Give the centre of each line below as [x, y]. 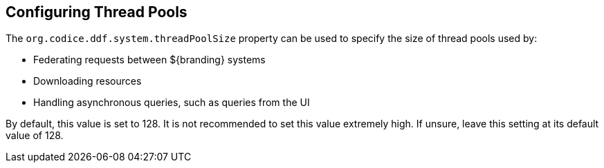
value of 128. [35, 136]
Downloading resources [88, 81]
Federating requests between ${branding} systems [149, 60]
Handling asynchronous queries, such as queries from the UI [172, 103]
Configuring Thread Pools [97, 12]
